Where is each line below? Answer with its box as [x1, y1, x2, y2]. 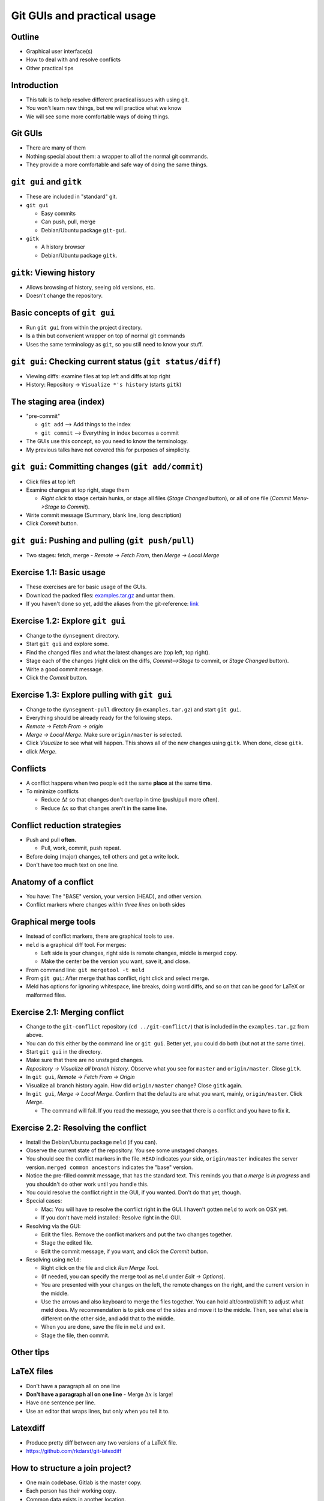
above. [26, 1031, 43, 1039]
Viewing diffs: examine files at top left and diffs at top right [26, 372, 171, 379]
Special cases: [26, 1197, 62, 1204]
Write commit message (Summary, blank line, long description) [26, 512, 182, 519]
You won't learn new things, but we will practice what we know [26, 104, 182, 112]
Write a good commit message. [26, 665, 104, 672]
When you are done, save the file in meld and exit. [41, 1323, 166, 1330]
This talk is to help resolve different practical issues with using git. [26, 96, 190, 103]
